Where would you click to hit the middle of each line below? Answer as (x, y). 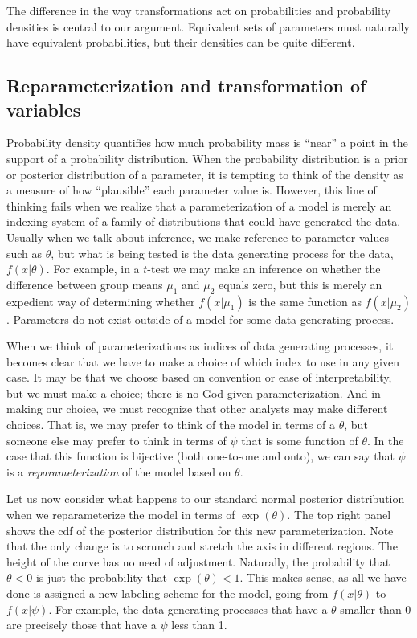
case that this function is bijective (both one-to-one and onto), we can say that (200, 456)
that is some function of (300, 440)
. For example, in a (93, 269)
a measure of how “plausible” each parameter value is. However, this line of (192, 190)
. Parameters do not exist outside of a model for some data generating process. (200, 319)
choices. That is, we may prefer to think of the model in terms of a (171, 425)
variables (44, 109)
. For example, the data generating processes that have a (188, 609)
